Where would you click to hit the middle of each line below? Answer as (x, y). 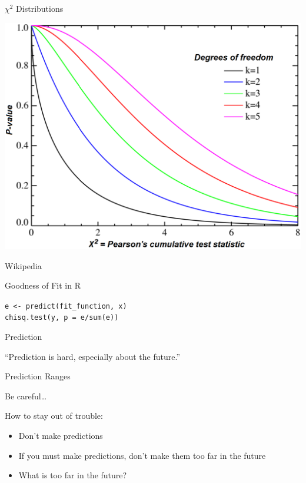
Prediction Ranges (38, 376)
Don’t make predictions (61, 436)
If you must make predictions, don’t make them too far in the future (142, 455)
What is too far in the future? (73, 475)
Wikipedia (23, 265)
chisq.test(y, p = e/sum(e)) (62, 318)
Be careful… (26, 396)
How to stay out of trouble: (54, 416)
